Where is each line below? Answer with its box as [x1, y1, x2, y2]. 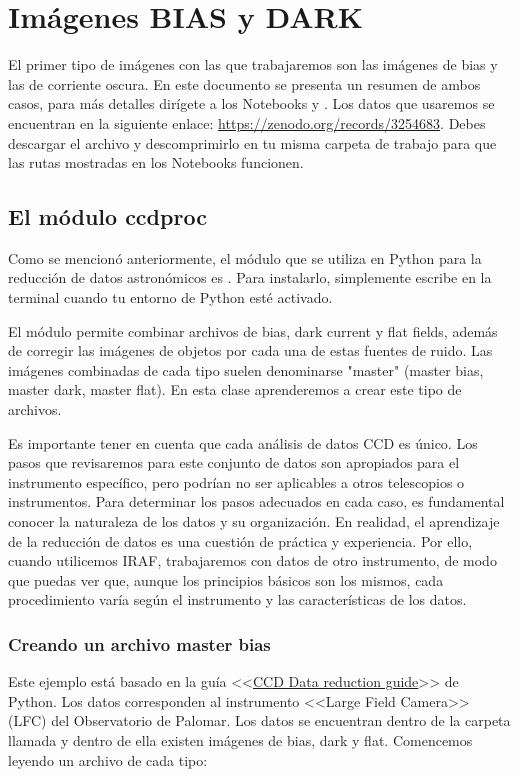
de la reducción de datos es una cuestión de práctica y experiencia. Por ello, [8, 530, 473, 551]
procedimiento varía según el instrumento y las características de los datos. [8, 589, 467, 610]
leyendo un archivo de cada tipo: [8, 749, 208, 770]
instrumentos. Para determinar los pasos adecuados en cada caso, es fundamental [8, 491, 505, 512]
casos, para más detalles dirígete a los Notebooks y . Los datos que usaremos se [8, 93, 495, 114]
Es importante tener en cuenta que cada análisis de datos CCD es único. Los [8, 432, 478, 453]
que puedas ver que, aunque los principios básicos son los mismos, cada [8, 569, 444, 590]
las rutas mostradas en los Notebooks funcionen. [8, 152, 304, 173]
